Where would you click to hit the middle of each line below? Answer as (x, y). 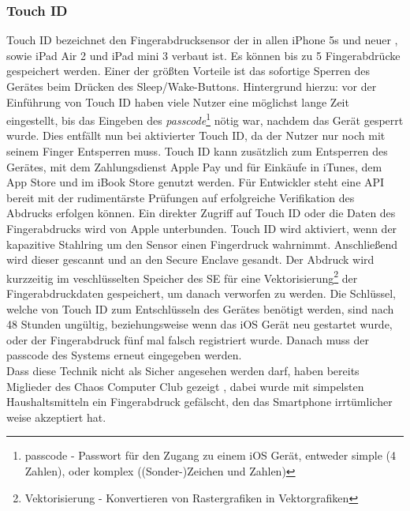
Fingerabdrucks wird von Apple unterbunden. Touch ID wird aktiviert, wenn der (202, 228)
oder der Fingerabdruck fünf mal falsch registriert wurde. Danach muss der (188, 339)
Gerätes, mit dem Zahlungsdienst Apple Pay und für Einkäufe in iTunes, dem (194, 166)
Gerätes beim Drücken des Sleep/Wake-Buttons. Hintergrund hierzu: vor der (192, 86)
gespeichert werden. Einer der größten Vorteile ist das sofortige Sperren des (188, 71)
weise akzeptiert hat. (56, 417)
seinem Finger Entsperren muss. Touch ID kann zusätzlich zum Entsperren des (197, 151)
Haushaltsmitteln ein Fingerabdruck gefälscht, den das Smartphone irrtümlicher (199, 402)
